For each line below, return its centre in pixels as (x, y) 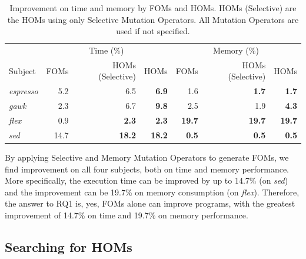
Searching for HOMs (69, 246)
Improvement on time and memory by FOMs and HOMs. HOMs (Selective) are (153, 8)
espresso (24, 91)
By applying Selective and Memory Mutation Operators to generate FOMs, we (147, 157)
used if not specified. (153, 31)
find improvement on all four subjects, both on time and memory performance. (147, 169)
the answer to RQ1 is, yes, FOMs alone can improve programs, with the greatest (150, 203)
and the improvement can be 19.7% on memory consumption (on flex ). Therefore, (152, 192)
